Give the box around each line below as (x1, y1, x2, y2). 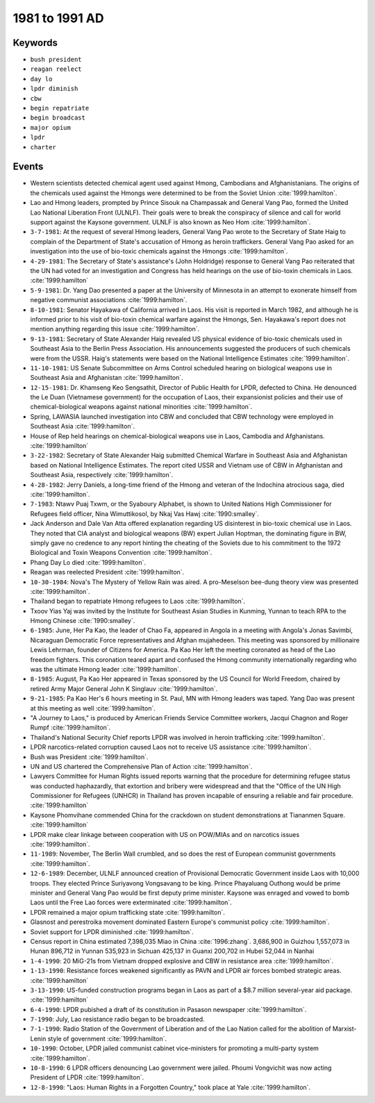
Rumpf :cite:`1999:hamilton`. (30, 723, 111, 732)
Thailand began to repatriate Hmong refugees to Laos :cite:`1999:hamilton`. (30, 597, 246, 606)
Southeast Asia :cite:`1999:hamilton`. (30, 422, 135, 431)
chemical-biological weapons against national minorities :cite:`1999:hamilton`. (30, 403, 253, 411)
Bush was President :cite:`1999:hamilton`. (30, 752, 149, 761)
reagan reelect (30, 65, 83, 73)
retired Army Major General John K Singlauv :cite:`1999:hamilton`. (30, 684, 218, 693)
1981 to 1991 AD (12, 10, 104, 26)
